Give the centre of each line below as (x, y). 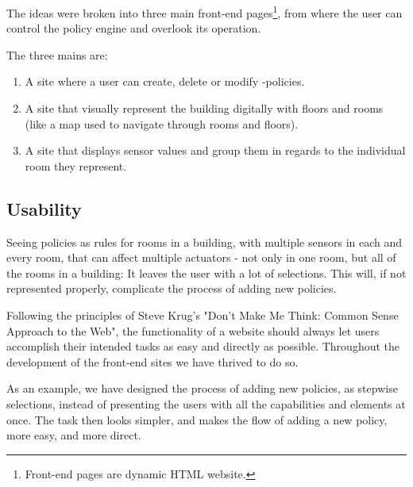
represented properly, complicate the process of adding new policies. (172, 288)
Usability (44, 208)
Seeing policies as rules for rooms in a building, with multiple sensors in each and (205, 242)
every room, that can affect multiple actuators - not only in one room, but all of (201, 257)
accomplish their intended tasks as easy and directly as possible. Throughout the (203, 346)
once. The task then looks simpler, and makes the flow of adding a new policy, (197, 419)
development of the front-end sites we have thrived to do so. (152, 361)
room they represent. (76, 165)
